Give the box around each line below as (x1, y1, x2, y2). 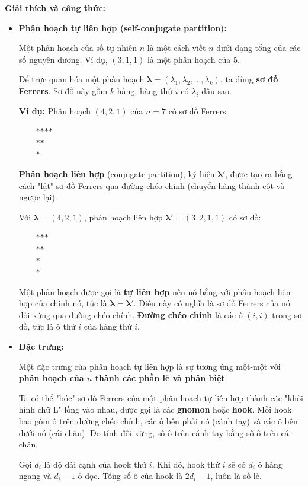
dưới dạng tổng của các (216, 41, 301, 54)
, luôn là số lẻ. (210, 469, 262, 482)
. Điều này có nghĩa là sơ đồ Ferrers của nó (133, 297, 290, 309)
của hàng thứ (84, 320, 132, 332)
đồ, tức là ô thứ (18, 320, 76, 332)
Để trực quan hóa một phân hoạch (18, 73, 145, 85)
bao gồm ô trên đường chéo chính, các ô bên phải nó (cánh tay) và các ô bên (18, 415, 298, 427)
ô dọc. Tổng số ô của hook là (78, 469, 183, 482)
